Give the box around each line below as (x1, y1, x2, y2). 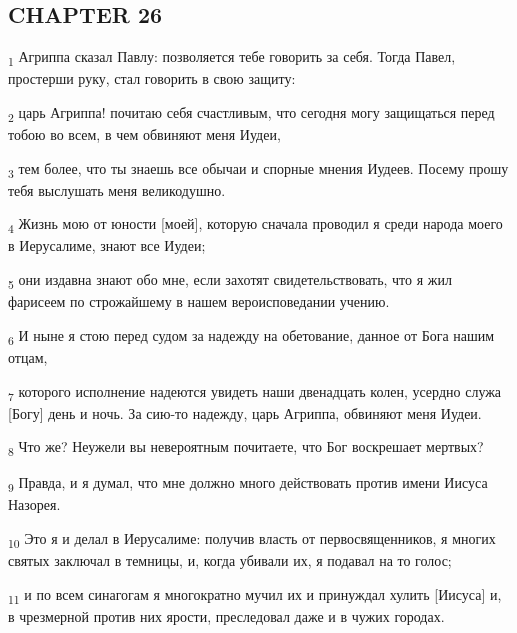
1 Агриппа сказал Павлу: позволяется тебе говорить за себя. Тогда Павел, (8, 46, 456, 69)
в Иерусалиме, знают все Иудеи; (8, 235, 206, 256)
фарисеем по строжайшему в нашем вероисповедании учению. (8, 291, 390, 312)
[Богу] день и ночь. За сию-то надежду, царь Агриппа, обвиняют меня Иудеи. (8, 402, 482, 423)
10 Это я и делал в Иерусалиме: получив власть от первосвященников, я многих (8, 528, 496, 551)
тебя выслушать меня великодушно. (8, 179, 226, 200)
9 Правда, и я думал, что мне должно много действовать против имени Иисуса (8, 472, 488, 496)
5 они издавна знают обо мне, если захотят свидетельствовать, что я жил (8, 269, 452, 292)
